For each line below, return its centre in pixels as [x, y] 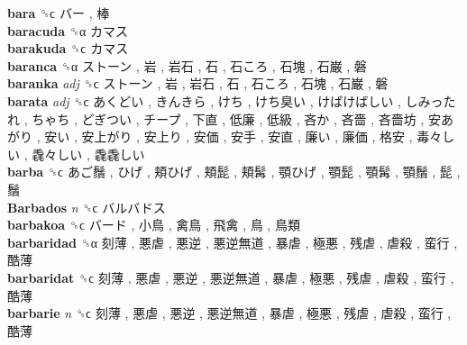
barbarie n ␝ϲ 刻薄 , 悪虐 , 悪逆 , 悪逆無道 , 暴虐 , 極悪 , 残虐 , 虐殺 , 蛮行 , [229, 313]
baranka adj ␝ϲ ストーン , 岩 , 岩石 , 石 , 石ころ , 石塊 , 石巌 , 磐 [198, 83]
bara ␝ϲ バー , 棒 [59, 13]
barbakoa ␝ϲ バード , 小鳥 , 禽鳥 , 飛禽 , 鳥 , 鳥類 [154, 225]
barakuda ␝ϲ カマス [68, 48]
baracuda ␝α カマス [68, 30]
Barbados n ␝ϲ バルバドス [87, 207]
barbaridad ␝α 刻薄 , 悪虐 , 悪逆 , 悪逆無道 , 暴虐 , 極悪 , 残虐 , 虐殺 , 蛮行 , [233, 242]
